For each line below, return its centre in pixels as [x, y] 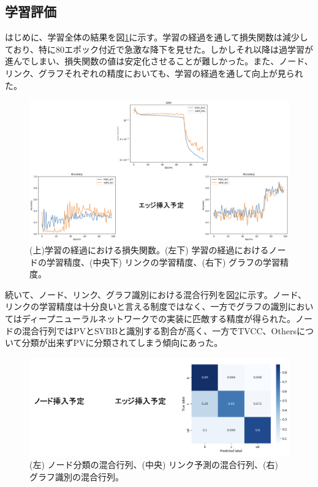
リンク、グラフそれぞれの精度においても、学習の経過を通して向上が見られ [154, 73]
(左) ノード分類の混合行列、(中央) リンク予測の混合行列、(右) [154, 465]
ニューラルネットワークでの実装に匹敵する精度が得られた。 [175, 318]
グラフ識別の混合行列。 [77, 476]
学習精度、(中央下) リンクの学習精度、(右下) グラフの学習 [163, 262]
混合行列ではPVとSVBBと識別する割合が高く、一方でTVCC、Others [159, 330]
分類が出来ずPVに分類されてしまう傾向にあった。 [122, 343]
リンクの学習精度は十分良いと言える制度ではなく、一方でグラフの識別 [146, 306]
